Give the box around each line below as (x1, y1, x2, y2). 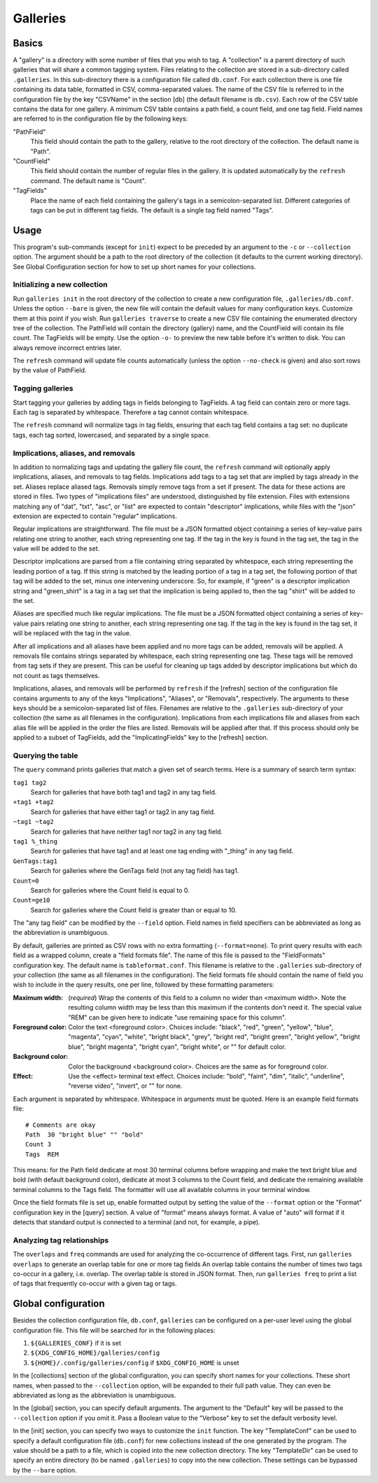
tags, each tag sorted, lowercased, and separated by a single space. (13, 431, 211, 439)
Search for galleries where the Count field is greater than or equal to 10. (30, 905, 237, 914)
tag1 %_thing (13, 837, 58, 845)
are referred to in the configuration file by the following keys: (13, 114, 188, 123)
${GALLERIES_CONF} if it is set (30, 1339, 122, 1348)
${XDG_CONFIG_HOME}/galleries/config (30, 1349, 160, 1357)
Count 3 (25, 1140, 52, 1149)
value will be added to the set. (13, 544, 100, 553)
